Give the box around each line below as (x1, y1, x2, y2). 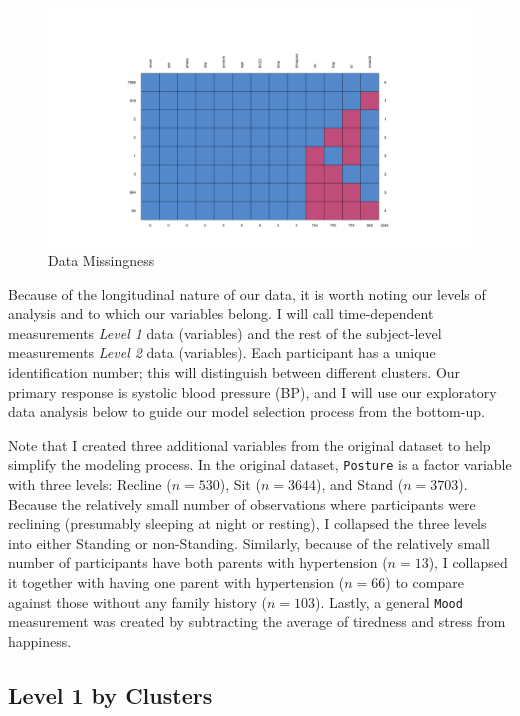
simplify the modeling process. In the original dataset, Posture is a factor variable (8, 454, 512, 475)
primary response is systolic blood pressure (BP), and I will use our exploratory (8, 381, 497, 402)
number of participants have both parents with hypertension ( (8, 552, 388, 573)
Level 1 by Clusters (8, 679, 213, 710)
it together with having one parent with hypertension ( (8, 572, 345, 593)
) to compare (385, 572, 464, 593)
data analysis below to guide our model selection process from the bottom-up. (8, 401, 485, 422)
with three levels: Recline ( (8, 474, 172, 495)
